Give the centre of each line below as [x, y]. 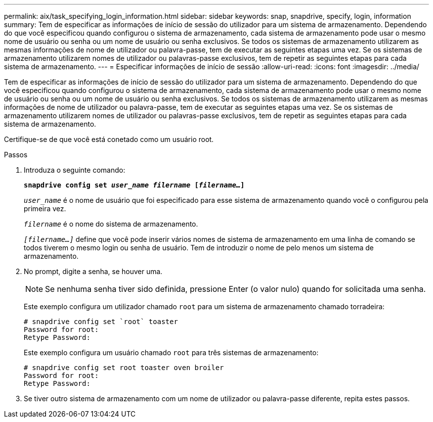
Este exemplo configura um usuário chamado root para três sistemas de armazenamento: [171, 352]
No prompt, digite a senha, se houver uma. [93, 271]
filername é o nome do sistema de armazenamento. [111, 224]
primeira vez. [45, 209]
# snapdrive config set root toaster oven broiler [124, 368]
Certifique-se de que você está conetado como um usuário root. [109, 139]
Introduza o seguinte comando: [75, 170]
